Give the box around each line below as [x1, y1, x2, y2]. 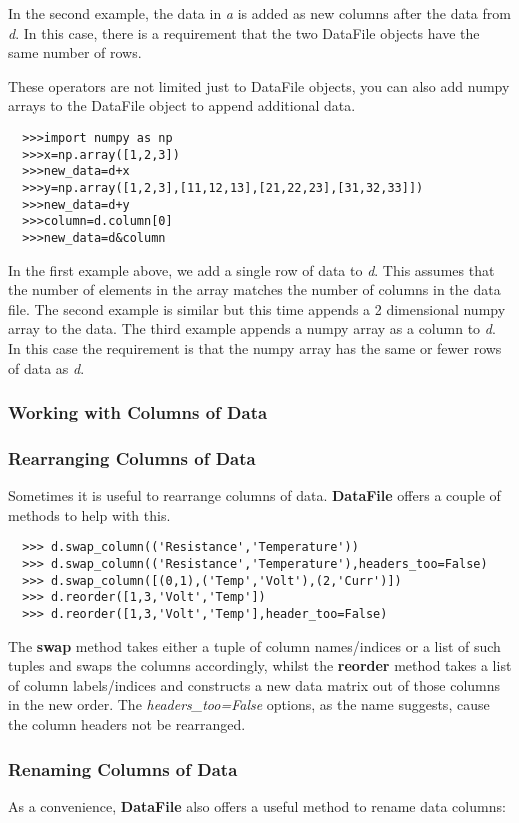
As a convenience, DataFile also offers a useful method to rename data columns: [8, 795, 506, 816]
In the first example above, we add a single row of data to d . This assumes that [8, 259, 495, 280]
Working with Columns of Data [8, 400, 268, 425]
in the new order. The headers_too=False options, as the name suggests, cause [8, 694, 490, 715]
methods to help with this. [8, 504, 171, 525]
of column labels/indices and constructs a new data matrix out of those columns [8, 674, 501, 695]
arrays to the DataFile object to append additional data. [8, 95, 356, 116]
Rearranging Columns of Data [8, 445, 256, 470]
